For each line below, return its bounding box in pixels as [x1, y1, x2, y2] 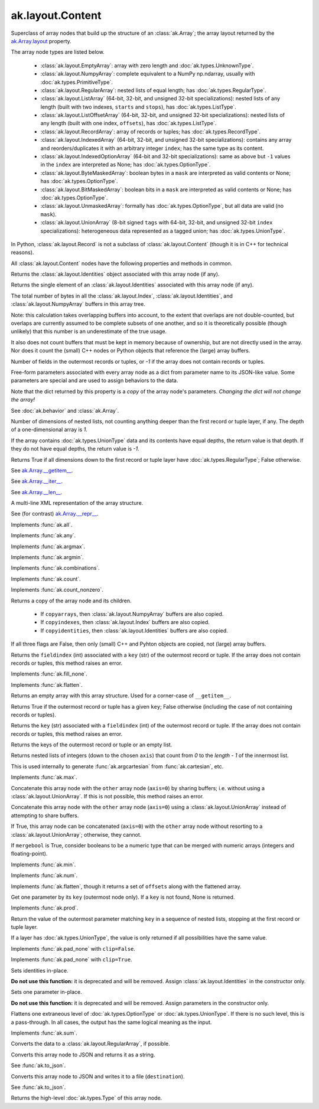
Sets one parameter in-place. [11, 989, 82, 996]
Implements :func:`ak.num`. [11, 872, 78, 879]
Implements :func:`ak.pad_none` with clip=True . [11, 956, 132, 963]
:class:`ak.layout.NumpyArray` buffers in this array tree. [11, 301, 146, 308]
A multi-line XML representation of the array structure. [11, 500, 144, 507]
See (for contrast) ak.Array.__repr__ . [11, 510, 99, 517]
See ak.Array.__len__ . [11, 488, 63, 495]
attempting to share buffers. [11, 812, 79, 819]
